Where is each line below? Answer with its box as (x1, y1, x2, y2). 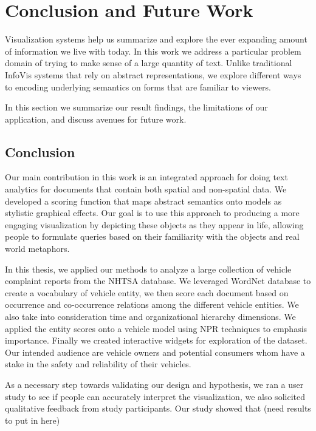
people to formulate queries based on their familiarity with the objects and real (5, 230, 300, 243)
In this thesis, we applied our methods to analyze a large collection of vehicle (5, 262, 292, 275)
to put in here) (5, 413, 60, 426)
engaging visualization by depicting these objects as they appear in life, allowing (5, 218, 304, 231)
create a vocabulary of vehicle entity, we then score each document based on (5, 286, 289, 299)
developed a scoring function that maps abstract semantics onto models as (5, 194, 282, 207)
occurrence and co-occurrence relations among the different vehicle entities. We (5, 298, 299, 311)
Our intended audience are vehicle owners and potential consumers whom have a (5, 345, 305, 358)
